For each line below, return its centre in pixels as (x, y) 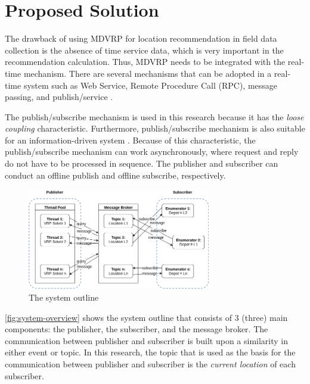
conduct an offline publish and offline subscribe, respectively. (115, 175)
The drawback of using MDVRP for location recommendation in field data (141, 38)
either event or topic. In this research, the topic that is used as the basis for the (150, 352)
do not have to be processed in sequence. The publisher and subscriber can (142, 163)
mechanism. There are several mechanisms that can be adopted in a (148, 73)
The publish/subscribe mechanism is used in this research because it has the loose (154, 116)
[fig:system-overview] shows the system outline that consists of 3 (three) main (146, 317)
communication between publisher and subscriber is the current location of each (150, 363)
